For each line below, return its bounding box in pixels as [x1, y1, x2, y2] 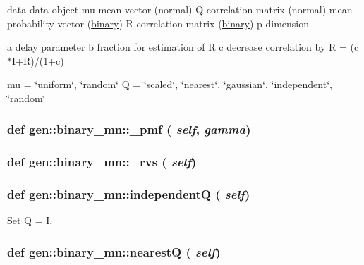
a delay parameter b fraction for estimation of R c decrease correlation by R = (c [7, 39, 359, 54]
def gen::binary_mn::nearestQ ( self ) [7, 242, 221, 260]
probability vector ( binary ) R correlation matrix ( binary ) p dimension [7, 16, 310, 30]
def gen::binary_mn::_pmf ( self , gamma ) [7, 121, 251, 138]
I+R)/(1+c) [12, 53, 64, 68]
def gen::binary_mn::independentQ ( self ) [7, 185, 250, 203]
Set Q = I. [7, 213, 53, 228]
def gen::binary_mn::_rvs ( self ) [7, 153, 197, 171]
